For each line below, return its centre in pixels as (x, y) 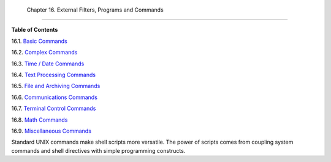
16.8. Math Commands (40, 120)
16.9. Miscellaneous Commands (51, 131)
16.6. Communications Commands (55, 97)
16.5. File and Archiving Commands (56, 86)
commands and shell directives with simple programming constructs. (98, 150)
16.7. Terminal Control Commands (54, 109)
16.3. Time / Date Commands (48, 64)
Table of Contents (35, 30)
